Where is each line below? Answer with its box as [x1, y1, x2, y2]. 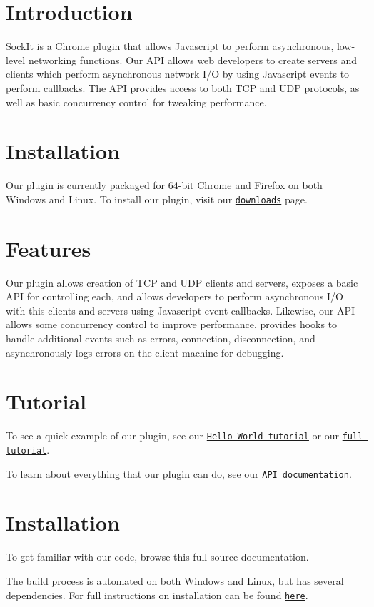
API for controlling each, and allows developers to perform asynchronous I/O [6, 289, 343, 304]
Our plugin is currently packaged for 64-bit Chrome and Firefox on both [6, 178, 323, 193]
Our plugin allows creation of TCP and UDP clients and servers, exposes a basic [6, 275, 358, 290]
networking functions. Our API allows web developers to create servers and [28, 52, 357, 67]
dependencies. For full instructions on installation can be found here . [6, 587, 308, 602]
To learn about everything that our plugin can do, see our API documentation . [6, 466, 352, 481]
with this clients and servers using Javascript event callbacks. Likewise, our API [6, 302, 355, 317]
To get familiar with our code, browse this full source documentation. [6, 549, 309, 564]
